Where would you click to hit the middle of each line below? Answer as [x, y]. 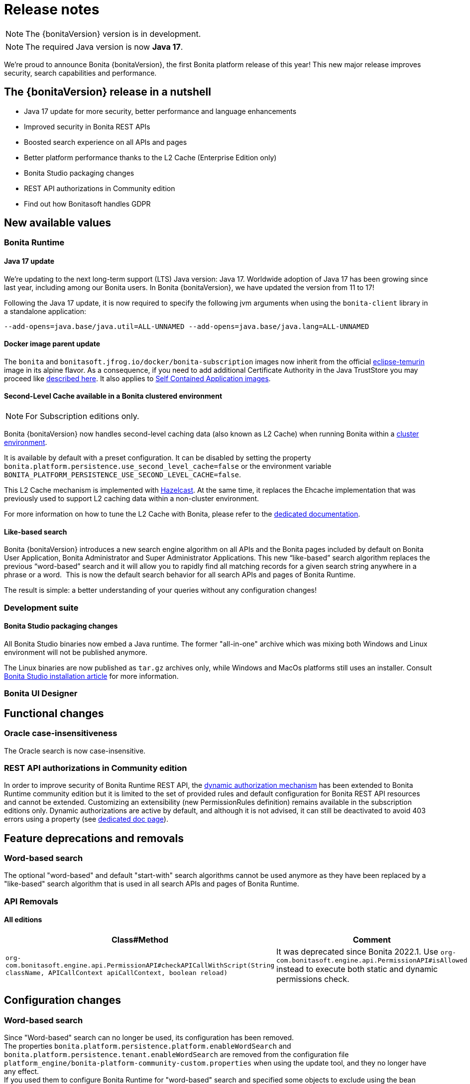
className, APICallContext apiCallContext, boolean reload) [117, 973]
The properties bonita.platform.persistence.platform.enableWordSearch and [148, 1046]
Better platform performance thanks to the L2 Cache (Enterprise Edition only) [150, 157]
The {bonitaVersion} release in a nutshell [108, 92]
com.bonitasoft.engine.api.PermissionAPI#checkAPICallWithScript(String [140, 966]
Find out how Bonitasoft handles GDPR [87, 204]
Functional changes [54, 713]
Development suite [41, 607]
